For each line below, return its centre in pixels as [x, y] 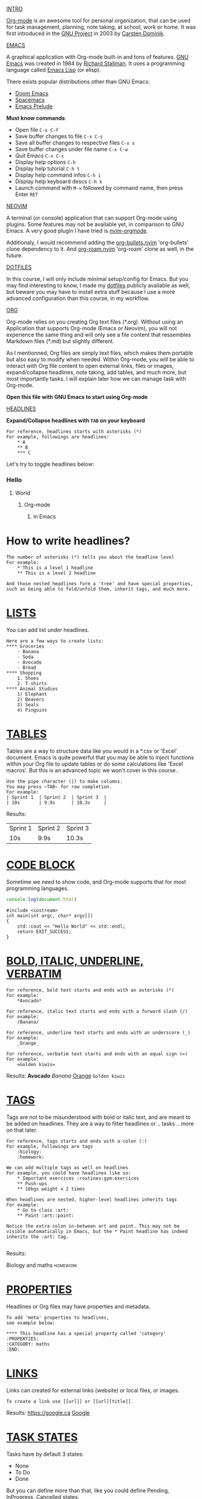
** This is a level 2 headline [57, 573]
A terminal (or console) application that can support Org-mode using [92, 218]
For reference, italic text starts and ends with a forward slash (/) [97, 1011]
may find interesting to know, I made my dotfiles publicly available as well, [98, 285]
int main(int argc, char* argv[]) [50, 916]
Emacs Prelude [34, 106]
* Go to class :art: [43, 1210]
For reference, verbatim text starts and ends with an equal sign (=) [97, 1054]
